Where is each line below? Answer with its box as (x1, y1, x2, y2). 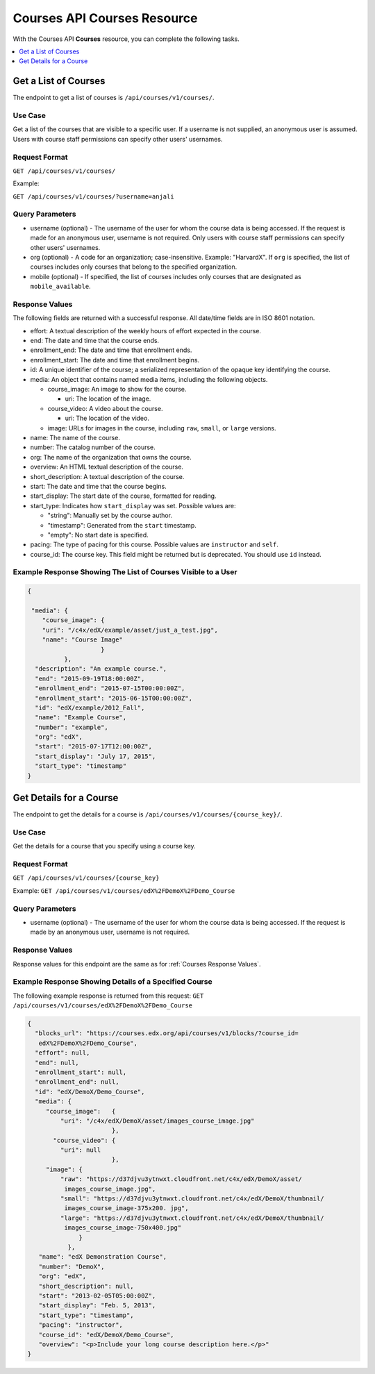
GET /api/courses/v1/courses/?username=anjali (12, 192, 174, 201)
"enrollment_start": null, (35, 1068, 127, 1076)
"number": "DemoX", (38, 1262, 105, 1271)
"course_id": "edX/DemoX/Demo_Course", (38, 1330, 174, 1339)
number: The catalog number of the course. (30, 443, 156, 451)
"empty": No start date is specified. (47, 530, 149, 539)
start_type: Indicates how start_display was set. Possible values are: (30, 501, 236, 510)
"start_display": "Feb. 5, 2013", (38, 1302, 156, 1309)
